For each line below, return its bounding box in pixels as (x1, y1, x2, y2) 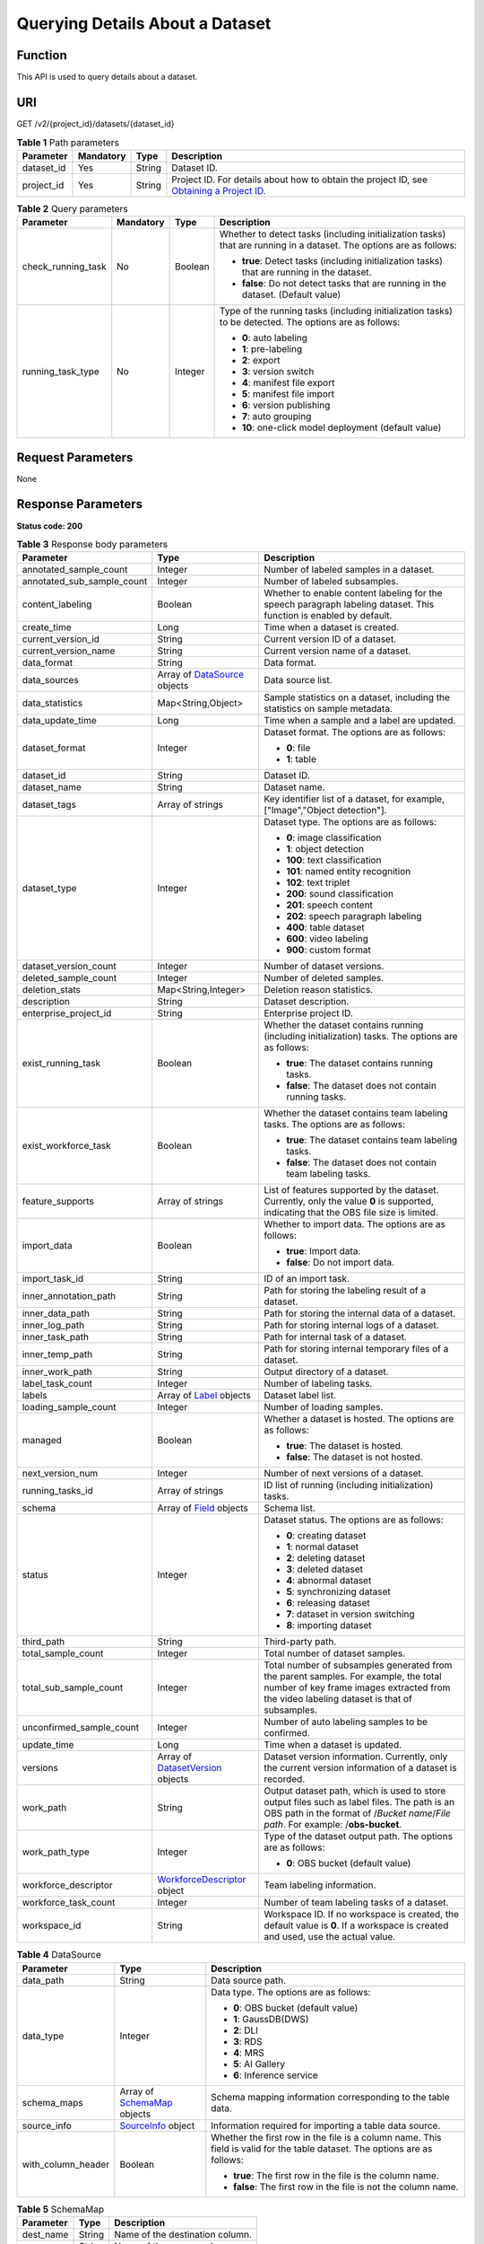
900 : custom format (286, 943, 372, 956)
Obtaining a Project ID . (171, 184, 266, 197)
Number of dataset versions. (264, 960, 385, 973)
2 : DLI (233, 2024, 259, 2037)
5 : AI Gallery (233, 2057, 286, 2070)
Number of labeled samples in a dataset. (264, 564, 435, 576)
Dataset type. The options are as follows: (264, 816, 437, 828)
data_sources (22, 674, 80, 687)
